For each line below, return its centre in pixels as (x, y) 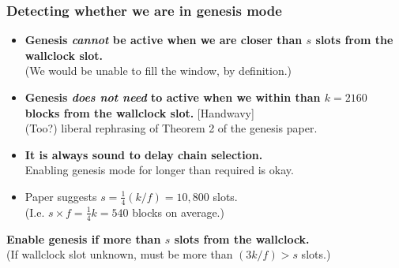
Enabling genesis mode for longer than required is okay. (159, 170)
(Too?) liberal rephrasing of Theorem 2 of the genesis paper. (171, 128)
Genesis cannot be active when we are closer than (164, 40)
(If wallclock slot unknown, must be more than (120, 254)
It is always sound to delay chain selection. (144, 154)
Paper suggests (61, 196)
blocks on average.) (178, 212)
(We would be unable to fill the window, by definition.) (158, 71)
